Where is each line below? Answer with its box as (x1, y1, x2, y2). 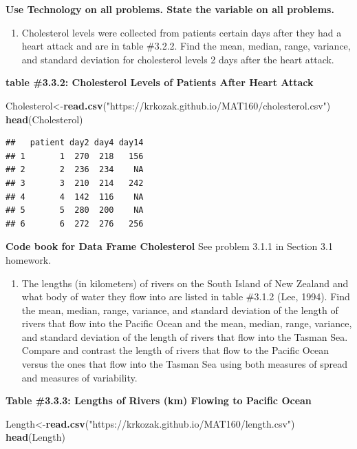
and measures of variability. (21, 370, 138, 384)
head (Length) (6, 430, 65, 444)
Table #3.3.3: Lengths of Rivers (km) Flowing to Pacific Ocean (6, 393, 312, 408)
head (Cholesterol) (6, 112, 83, 126)
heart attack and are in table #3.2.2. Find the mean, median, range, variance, (21, 39, 351, 53)
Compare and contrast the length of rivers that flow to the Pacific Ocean (21, 343, 329, 357)
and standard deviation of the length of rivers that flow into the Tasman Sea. (21, 329, 348, 344)
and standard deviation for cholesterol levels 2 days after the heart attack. (21, 52, 334, 66)
